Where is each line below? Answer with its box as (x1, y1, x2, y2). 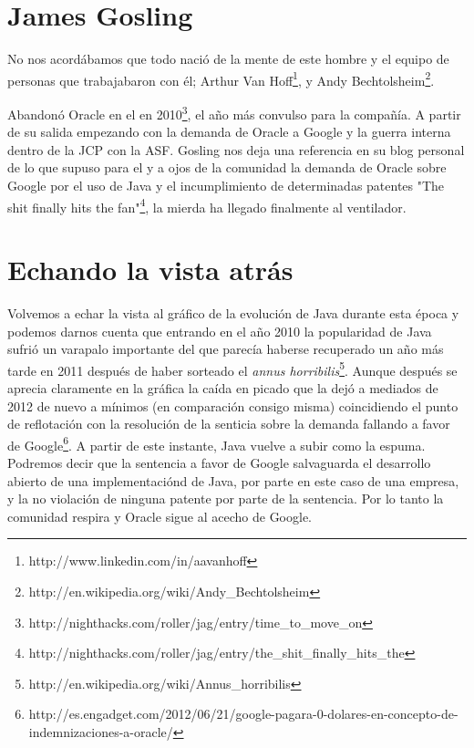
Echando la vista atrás (7, 251, 294, 288)
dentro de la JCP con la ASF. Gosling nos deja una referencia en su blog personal (7, 140, 465, 159)
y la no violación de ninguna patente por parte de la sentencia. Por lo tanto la (7, 489, 444, 508)
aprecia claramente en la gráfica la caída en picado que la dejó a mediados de (7, 379, 438, 397)
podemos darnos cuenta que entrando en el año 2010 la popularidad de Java (7, 321, 432, 340)
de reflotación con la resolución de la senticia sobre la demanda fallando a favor (7, 414, 450, 433)
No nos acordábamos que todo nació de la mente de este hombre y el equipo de (7, 49, 449, 68)
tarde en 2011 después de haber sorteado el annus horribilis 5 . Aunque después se (7, 358, 458, 379)
